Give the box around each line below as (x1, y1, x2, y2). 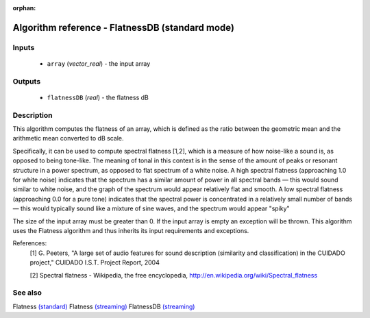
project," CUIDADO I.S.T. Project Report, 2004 (29, 258, 160, 267)
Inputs (12, 42, 35, 52)
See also (12, 288, 42, 297)
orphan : (12, 4, 36, 12)
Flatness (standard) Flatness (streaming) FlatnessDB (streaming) (12, 302, 195, 310)
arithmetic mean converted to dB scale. (12, 134, 124, 143)
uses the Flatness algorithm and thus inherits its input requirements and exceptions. (12, 226, 249, 234)
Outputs (12, 76, 41, 86)
